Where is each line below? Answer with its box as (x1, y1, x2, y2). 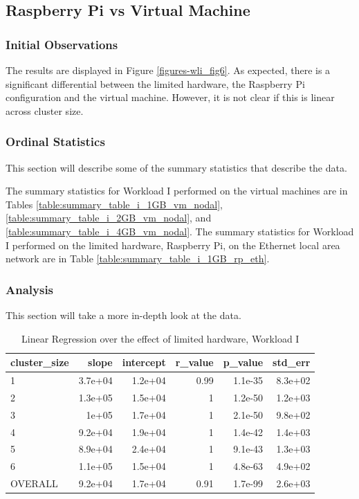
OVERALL (10, 476, 58, 491)
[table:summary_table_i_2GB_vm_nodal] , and (6, 210, 212, 225)
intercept (122, 355, 166, 370)
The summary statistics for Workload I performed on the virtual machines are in (6, 183, 348, 198)
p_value (223, 355, 264, 370)
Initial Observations (6, 35, 118, 53)
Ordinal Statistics (6, 133, 105, 150)
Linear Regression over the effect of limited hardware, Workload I (21, 331, 300, 345)
